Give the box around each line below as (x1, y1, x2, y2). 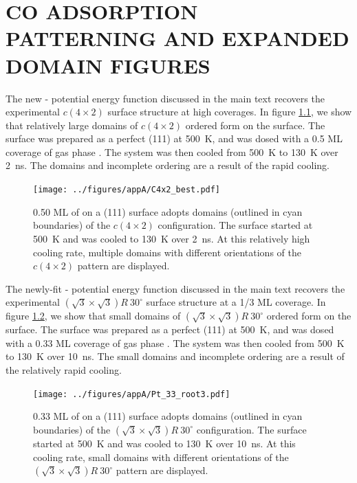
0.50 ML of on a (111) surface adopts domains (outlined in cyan (33, 204, 303, 218)
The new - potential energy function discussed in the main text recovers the (6, 91, 325, 105)
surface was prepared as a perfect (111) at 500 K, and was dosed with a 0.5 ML (6, 131, 343, 146)
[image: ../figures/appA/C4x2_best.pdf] (33, 185, 221, 195)
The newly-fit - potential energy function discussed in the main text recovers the (6, 281, 345, 295)
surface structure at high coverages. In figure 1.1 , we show (107, 104, 352, 119)
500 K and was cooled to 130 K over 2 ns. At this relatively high (33, 231, 310, 245)
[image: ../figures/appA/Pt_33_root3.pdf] (33, 389, 230, 399)
